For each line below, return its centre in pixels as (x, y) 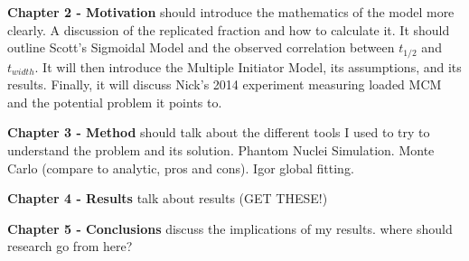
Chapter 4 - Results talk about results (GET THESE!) (168, 198)
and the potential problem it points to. (115, 102)
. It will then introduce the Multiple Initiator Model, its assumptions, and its (248, 66)
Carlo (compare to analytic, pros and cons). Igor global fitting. (181, 168)
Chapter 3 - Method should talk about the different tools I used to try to (219, 132)
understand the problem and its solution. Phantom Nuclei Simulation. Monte (221, 150)
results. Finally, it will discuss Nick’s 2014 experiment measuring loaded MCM (225, 84)
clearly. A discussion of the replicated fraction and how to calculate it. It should (229, 29)
